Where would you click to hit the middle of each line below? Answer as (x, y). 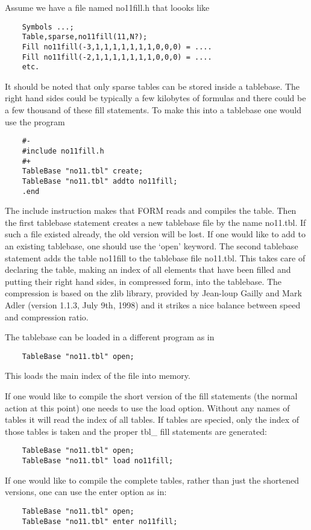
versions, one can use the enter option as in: (86, 492)
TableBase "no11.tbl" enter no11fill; (100, 521)
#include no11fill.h (63, 151)
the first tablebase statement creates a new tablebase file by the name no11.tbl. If (155, 222)
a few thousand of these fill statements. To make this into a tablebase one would (153, 110)
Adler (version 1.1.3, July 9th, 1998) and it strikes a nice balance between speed (153, 304)
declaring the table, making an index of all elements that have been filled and (148, 270)
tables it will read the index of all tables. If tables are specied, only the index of (152, 419)
